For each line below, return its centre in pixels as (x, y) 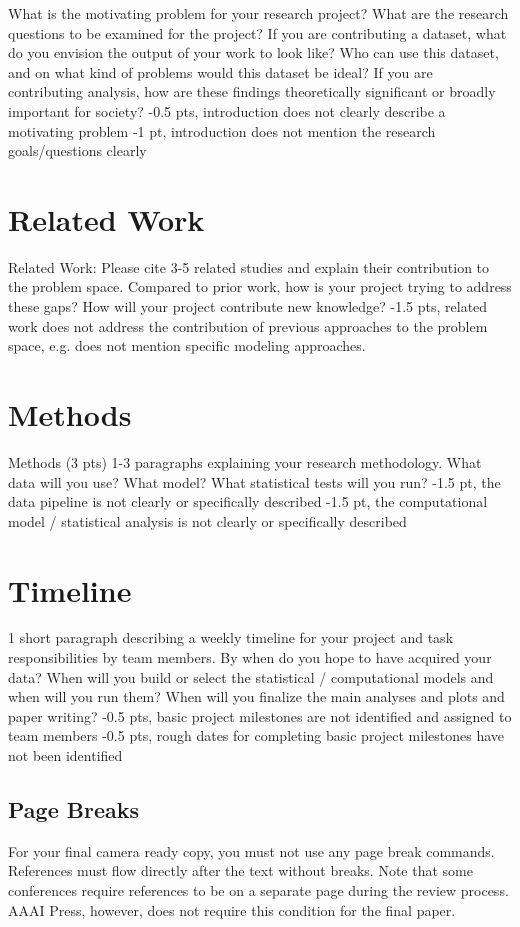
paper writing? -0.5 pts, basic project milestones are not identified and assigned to (260, 715)
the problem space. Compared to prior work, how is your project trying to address (260, 286)
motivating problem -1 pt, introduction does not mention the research (222, 130)
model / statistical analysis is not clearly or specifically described (207, 520)
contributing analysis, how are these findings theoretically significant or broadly (252, 91)
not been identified (65, 755)
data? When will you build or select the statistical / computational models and (251, 676)
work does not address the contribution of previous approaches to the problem (248, 325)
